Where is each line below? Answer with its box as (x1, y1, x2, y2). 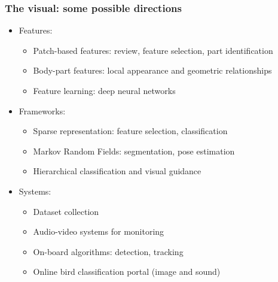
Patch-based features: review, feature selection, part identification (33, 44, 273, 56)
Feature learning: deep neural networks (33, 84, 176, 96)
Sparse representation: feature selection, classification (33, 125, 228, 137)
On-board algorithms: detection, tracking (33, 245, 184, 257)
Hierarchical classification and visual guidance (33, 165, 201, 177)
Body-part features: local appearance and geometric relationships (33, 64, 272, 77)
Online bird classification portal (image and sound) (33, 265, 221, 278)
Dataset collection (33, 205, 99, 217)
